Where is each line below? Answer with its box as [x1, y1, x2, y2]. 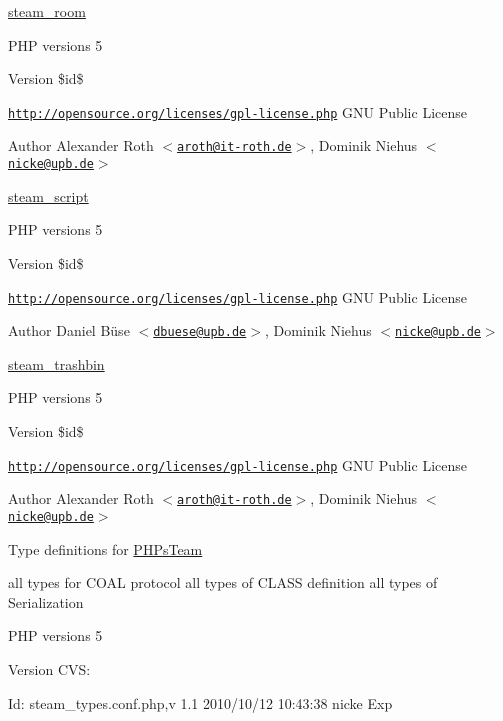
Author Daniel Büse [8, 320, 130, 341]
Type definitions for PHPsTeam [8, 538, 203, 559]
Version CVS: [8, 658, 91, 679]
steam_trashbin [8, 353, 105, 374]
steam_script [8, 185, 89, 206]
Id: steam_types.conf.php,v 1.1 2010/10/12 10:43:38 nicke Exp [8, 692, 393, 713]
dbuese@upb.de [153, 325, 247, 340]
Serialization [8, 591, 84, 612]
